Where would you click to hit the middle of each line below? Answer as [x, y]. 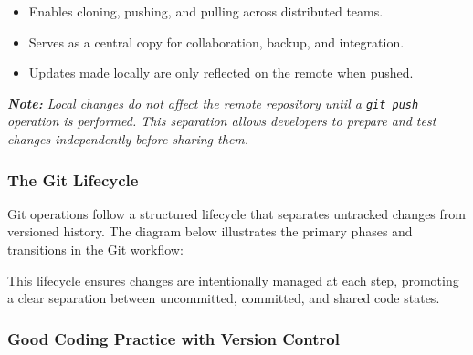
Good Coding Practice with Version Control [173, 338]
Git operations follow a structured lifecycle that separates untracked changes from [236, 213]
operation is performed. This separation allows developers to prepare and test [222, 121]
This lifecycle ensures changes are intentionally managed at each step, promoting [233, 280]
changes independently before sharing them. [128, 139]
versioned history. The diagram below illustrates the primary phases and [210, 231]
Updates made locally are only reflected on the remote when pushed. [221, 73]
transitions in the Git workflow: [95, 250]
